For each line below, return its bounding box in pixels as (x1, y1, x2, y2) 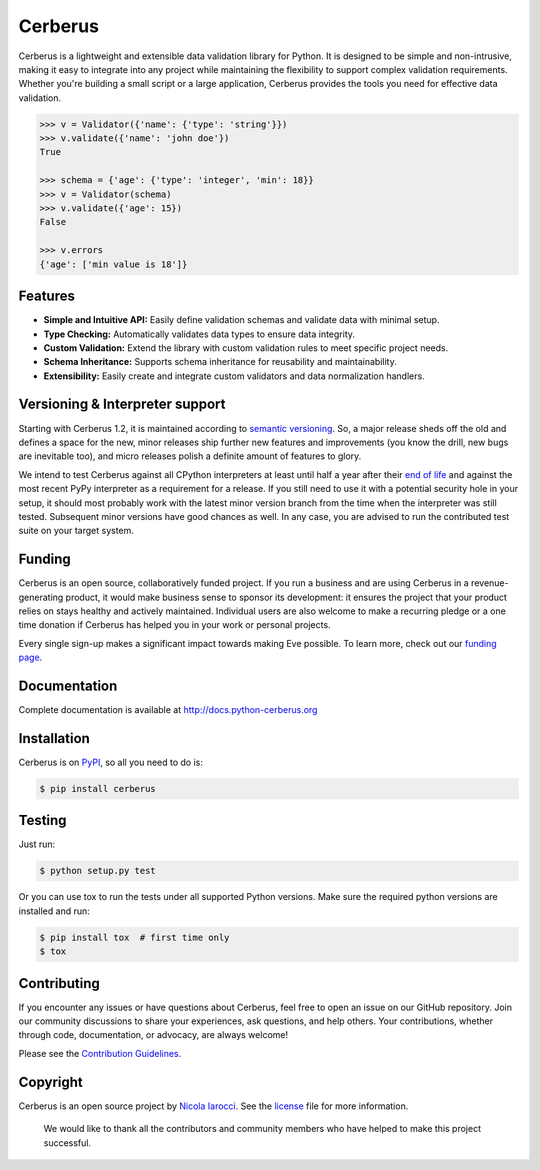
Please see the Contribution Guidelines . (18, 1047, 182, 1059)
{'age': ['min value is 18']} (39, 258, 188, 270)
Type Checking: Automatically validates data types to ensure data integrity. (43, 328, 355, 340)
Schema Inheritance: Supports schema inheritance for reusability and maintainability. (43, 356, 397, 368)
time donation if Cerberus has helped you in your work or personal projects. (18, 619, 331, 631)
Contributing (18, 975, 100, 992)
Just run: (18, 838, 56, 850)
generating (18, 591, 64, 603)
